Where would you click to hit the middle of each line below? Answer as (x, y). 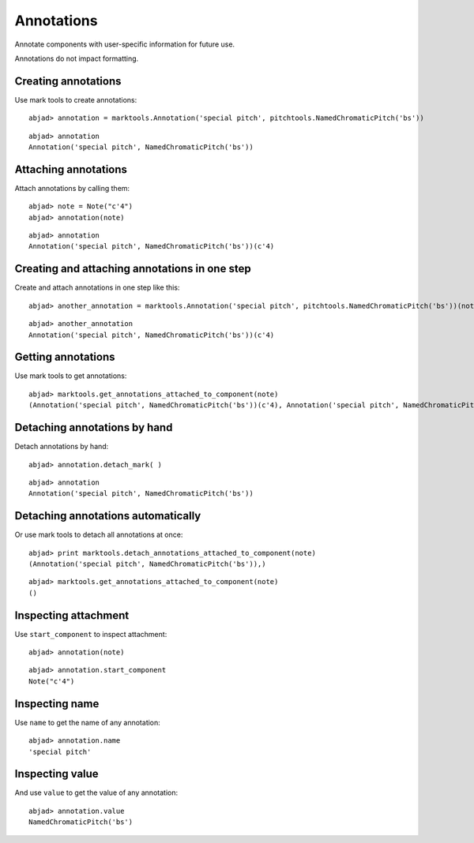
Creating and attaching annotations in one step (133, 269)
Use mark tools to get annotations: (71, 376)
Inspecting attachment (72, 615)
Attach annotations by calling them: (72, 188)
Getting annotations (65, 357)
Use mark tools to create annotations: (76, 99)
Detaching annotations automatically (108, 516)
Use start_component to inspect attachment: (91, 634)
